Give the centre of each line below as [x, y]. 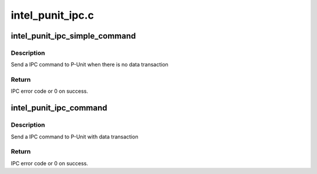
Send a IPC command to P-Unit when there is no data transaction [90, 65]
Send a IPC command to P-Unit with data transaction [75, 137]
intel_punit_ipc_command [59, 108]
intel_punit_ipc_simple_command [73, 36]
